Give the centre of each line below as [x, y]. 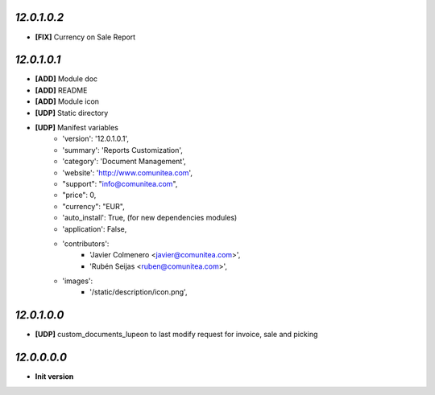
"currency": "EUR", [93, 206]
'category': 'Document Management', [124, 162]
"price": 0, [79, 195]
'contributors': [86, 243]
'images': [78, 281]
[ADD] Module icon [67, 101]
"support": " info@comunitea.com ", [120, 183]
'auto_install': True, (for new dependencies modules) [150, 218]
